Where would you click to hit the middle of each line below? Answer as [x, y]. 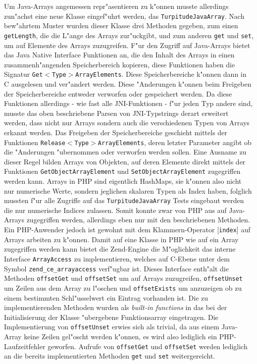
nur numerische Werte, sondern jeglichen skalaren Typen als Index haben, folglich [128, 190]
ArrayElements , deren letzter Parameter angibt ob [175, 142]
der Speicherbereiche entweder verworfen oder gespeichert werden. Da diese [118, 93]
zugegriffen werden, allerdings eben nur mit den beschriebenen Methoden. [138, 220]
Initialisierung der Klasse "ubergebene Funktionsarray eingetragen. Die [111, 317]
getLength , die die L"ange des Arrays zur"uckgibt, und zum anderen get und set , [129, 35]
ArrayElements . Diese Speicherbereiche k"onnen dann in [161, 74]
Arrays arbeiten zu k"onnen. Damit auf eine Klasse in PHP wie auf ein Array [121, 239]
